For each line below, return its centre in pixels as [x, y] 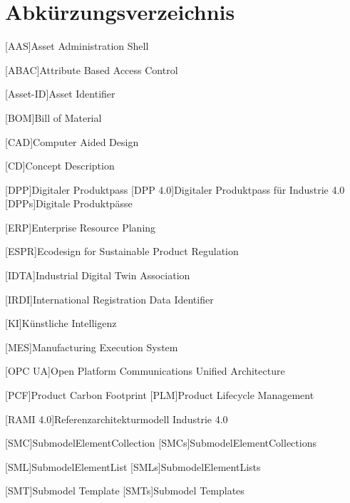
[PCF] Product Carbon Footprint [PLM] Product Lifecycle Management [160, 395]
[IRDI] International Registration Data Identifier [109, 299]
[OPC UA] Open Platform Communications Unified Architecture [145, 371]
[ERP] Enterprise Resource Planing [81, 227]
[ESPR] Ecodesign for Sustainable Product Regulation [122, 251]
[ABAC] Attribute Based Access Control [92, 69]
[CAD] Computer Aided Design [72, 141]
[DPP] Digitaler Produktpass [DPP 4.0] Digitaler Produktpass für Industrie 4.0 [175, 189]
